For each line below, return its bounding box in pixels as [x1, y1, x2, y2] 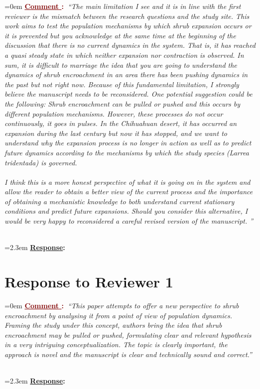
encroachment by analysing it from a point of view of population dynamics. [4, 310, 232, 320]
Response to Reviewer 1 [4, 271, 173, 292]
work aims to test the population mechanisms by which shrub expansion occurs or [4, 20, 252, 31]
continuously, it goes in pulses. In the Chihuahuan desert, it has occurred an [4, 118, 237, 129]
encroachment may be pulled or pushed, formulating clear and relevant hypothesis [4, 329, 252, 340]
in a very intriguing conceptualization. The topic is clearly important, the [4, 339, 228, 350]
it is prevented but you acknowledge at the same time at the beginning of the [4, 30, 236, 40]
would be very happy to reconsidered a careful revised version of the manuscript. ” [4, 216, 254, 226]
